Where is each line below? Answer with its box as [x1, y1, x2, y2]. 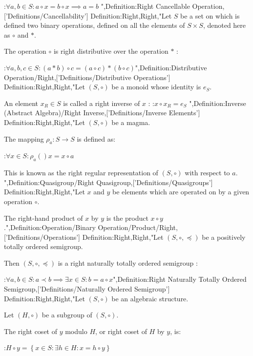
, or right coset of [95, 326, 147, 336]
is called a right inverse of [63, 98, 140, 108]
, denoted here [203, 20, 246, 30]
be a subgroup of [42, 310, 92, 320]
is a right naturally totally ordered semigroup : [58, 257, 198, 268]
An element [4, 98, 38, 108]
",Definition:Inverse [189, 98, 246, 108]
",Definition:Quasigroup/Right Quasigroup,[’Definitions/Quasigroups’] [4, 177, 213, 187]
